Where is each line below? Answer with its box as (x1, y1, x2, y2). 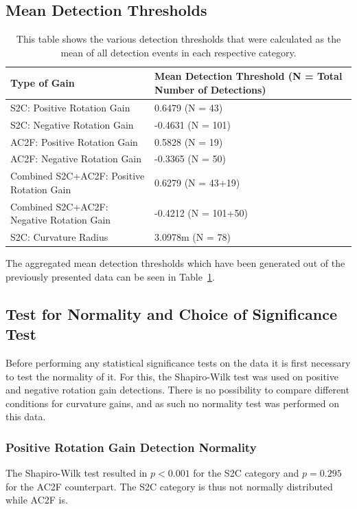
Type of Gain (10, 76, 75, 90)
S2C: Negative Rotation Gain (10, 117, 134, 131)
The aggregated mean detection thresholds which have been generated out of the (5, 256, 345, 270)
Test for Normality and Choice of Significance (5, 303, 337, 324)
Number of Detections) (154, 82, 266, 96)
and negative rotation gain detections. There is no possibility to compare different (5, 382, 349, 397)
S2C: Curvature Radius (10, 230, 108, 244)
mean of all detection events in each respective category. (60, 45, 297, 59)
